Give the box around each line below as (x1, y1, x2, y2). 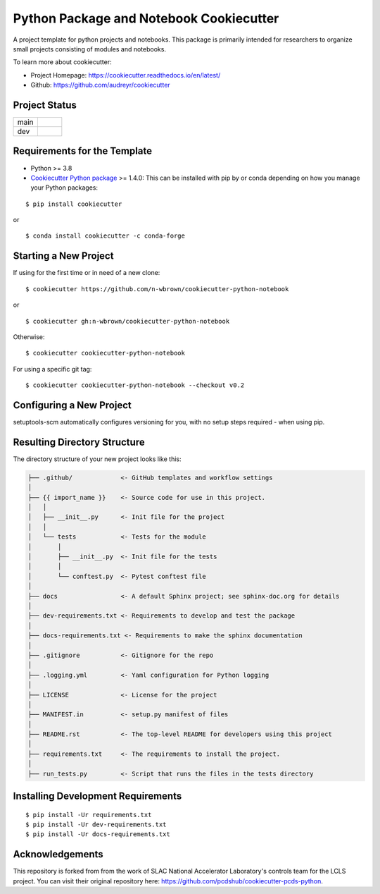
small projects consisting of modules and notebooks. (13, 44, 167, 53)
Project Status (13, 99, 77, 111)
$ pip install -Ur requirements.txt (25, 811, 152, 819)
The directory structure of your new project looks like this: (13, 455, 182, 463)
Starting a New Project (13, 250, 114, 262)
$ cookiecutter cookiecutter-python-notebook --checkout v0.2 (25, 381, 245, 389)
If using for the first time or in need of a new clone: (13, 269, 160, 277)
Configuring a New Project (13, 399, 132, 411)
